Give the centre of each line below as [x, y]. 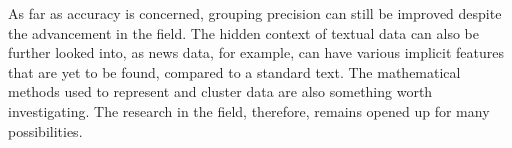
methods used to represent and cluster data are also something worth [220, 91]
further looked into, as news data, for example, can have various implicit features [256, 52]
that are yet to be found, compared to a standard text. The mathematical [234, 71]
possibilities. [45, 130]
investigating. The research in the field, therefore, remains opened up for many [249, 110]
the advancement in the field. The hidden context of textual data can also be [244, 32]
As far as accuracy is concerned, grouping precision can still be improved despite [255, 13]
